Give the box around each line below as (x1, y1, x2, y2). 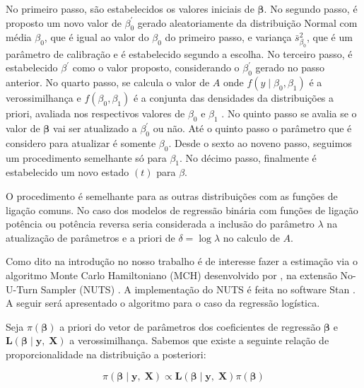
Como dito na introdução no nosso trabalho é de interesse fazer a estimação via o (6, 254, 358, 269)
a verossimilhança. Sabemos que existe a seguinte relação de (69, 333, 329, 348)
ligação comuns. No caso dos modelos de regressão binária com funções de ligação (6, 202, 358, 217)
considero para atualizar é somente (6, 135, 156, 150)
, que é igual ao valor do (44, 30, 149, 45)
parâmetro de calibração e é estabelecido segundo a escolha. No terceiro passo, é (6, 46, 353, 61)
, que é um (307, 30, 353, 45)
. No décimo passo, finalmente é (180, 150, 317, 165)
